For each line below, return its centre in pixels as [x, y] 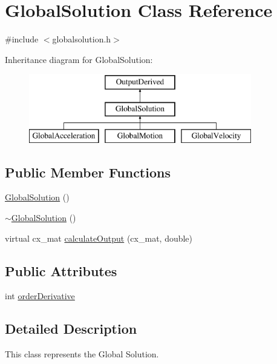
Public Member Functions [88, 172]
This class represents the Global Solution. [82, 354]
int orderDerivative [40, 296]
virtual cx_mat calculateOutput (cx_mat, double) [99, 238]
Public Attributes [61, 270]
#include [22, 39]
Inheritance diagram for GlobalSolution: [79, 59]
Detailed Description [71, 329]
